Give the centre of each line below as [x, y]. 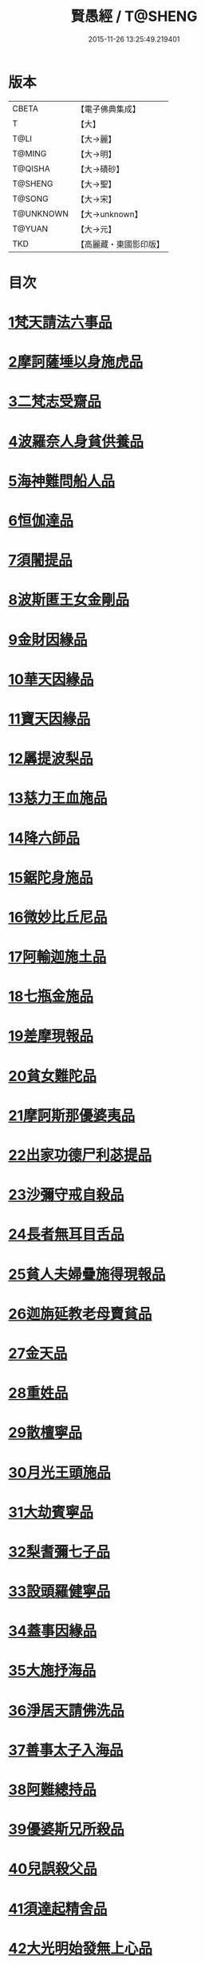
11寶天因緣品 [49, 719]
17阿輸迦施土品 [57, 957]
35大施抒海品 [52, 1671]
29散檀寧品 [45, 1433]
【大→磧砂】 [100, 169]
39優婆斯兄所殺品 [67, 1830]
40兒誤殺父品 [53, 1869]
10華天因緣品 [51, 679]
